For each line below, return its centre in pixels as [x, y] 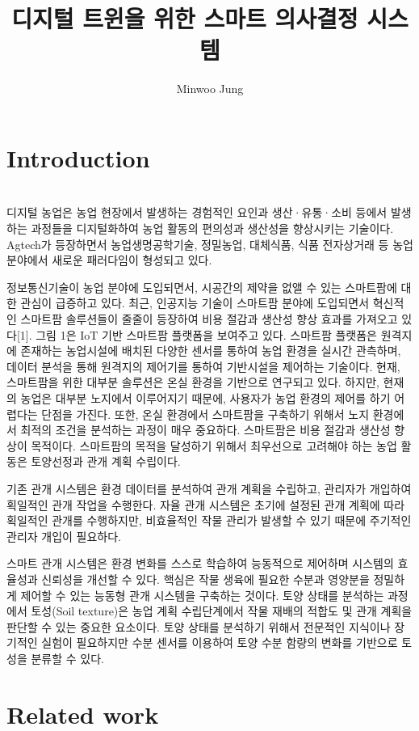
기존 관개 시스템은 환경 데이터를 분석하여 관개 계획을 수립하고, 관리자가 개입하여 [209, 488]
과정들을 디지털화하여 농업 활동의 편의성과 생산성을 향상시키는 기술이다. [212, 228]
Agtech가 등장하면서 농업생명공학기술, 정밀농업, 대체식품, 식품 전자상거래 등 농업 [210, 244]
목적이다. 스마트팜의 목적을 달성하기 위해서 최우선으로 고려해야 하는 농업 [214, 445]
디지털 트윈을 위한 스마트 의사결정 [185, 18]
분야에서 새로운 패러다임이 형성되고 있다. [109, 260]
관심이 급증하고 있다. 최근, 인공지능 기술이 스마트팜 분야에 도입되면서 [195, 303]
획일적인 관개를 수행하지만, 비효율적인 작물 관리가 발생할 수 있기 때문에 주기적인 [209, 520]
